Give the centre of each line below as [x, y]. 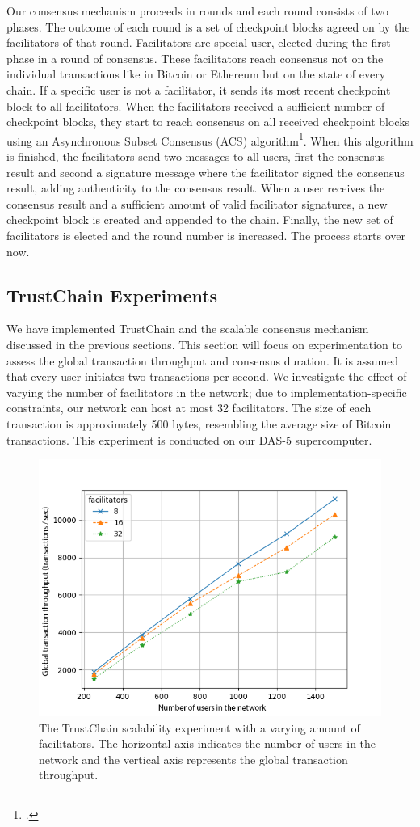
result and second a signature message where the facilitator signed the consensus [206, 172]
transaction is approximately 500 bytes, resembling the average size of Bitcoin [199, 423]
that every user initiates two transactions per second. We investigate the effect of [207, 376]
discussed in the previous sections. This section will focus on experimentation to [204, 344]
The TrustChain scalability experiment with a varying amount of [199, 727]
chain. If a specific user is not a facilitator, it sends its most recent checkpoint [199, 89]
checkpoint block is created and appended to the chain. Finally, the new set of [200, 219]
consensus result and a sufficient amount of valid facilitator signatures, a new [197, 203]
